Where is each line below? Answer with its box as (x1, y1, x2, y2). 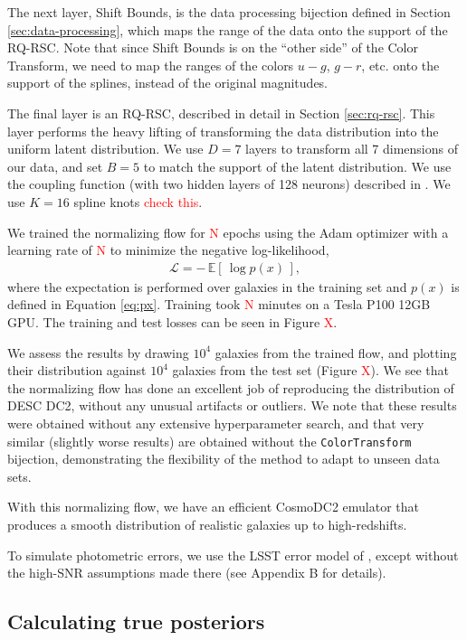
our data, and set (7, 156, 103, 175)
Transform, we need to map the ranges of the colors (7, 55, 294, 74)
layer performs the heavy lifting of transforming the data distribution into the (7, 121, 439, 140)
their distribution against (7, 361, 147, 380)
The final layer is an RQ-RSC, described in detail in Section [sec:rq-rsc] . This (7, 103, 435, 122)
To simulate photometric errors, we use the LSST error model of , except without (7, 545, 459, 564)
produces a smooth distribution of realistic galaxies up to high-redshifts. (7, 514, 407, 533)
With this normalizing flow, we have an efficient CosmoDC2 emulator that (7, 497, 419, 516)
